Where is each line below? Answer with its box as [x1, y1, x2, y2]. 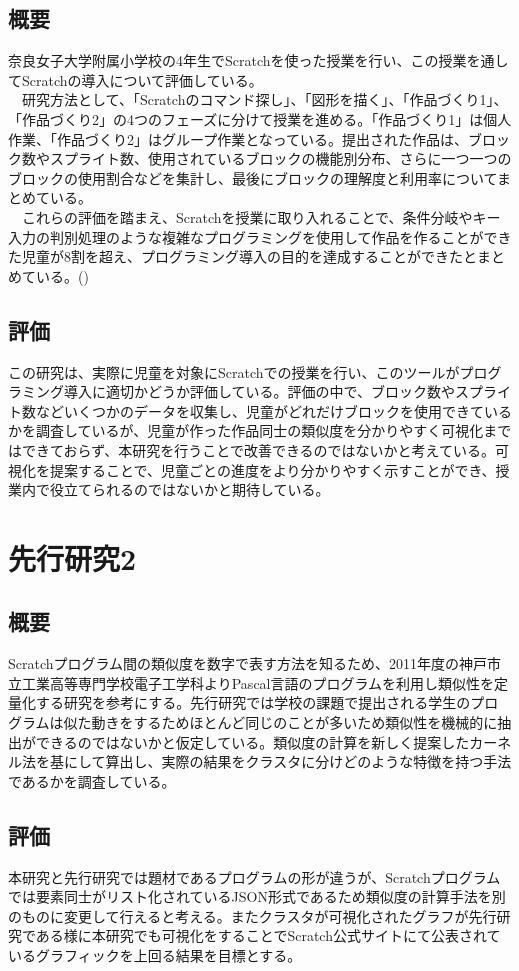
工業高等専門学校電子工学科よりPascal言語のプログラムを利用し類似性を [21, 672, 495, 693]
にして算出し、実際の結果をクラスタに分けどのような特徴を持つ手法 [63, 751, 512, 772]
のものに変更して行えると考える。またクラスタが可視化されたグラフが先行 [8, 905, 497, 926]
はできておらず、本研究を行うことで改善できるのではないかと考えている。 [8, 439, 495, 460]
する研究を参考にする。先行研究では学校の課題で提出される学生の [35, 692, 471, 713]
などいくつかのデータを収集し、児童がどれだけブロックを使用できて [35, 400, 484, 421]
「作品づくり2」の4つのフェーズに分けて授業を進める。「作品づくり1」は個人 [8, 108, 512, 129]
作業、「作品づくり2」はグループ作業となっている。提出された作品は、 [8, 128, 469, 149]
